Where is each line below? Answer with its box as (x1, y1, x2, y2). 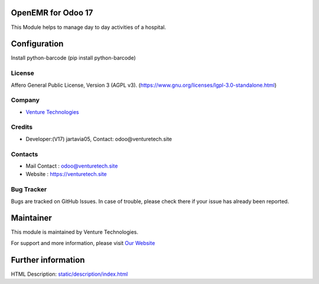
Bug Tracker (11, 185, 47, 194)
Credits (11, 123, 32, 131)
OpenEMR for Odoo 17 (11, 8, 93, 18)
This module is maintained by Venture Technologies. (11, 228, 139, 236)
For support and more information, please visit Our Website (11, 239, 155, 246)
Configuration (11, 39, 64, 49)
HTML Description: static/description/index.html (11, 270, 128, 278)
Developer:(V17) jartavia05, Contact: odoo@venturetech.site (25, 135, 172, 142)
